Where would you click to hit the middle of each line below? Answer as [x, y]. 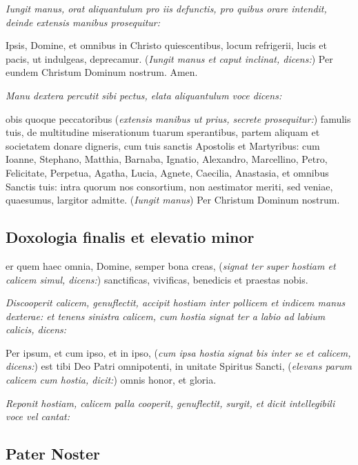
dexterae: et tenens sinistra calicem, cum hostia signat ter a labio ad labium [166, 316]
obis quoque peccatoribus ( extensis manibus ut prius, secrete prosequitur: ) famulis [178, 118]
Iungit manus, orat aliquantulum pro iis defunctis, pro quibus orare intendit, [166, 8]
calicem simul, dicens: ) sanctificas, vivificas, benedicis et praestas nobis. [157, 279]
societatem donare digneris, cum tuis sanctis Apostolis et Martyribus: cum [163, 145]
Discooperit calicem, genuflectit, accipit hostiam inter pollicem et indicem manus [176, 303]
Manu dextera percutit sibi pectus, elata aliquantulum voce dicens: [144, 95]
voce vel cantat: [38, 416]
